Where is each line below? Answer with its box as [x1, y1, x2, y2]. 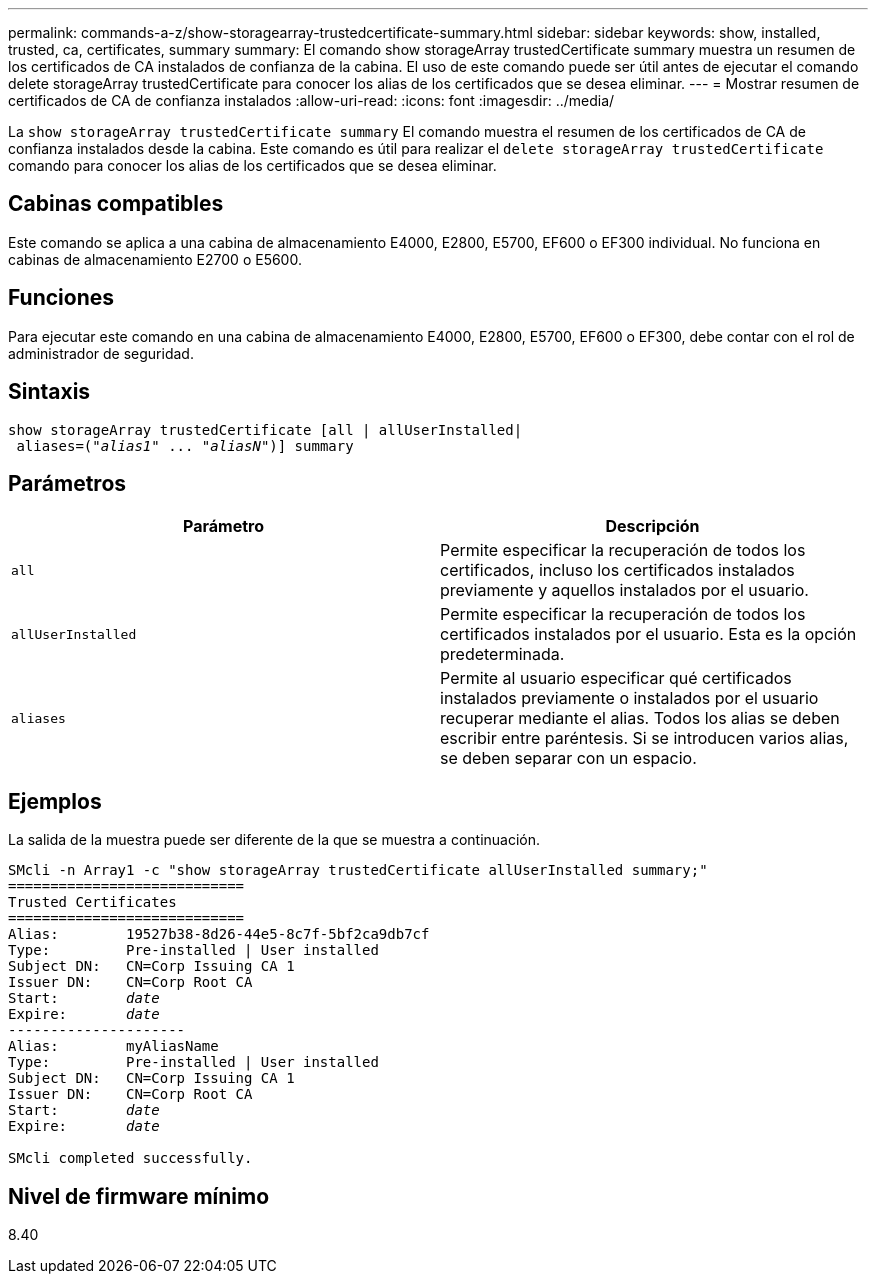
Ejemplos [8, 788, 102, 814]
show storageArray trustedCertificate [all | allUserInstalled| [8, 421, 523, 438]
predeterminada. [440, 644, 565, 665]
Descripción [605, 516, 700, 537]
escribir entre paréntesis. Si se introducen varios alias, [440, 728, 849, 749]
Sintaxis [8, 379, 91, 405]
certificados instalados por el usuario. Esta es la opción [440, 624, 857, 645]
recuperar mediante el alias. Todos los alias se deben [440, 708, 840, 729]
